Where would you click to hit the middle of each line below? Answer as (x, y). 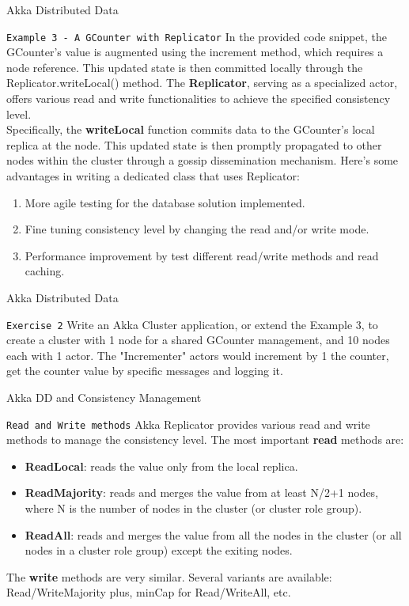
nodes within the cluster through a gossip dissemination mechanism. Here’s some (203, 160)
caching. (45, 271)
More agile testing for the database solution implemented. (165, 202)
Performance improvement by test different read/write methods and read (202, 255)
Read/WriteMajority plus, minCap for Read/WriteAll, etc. (149, 592)
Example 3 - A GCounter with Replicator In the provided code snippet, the (197, 36)
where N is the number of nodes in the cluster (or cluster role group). (193, 508)
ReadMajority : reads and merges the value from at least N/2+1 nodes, (202, 492)
